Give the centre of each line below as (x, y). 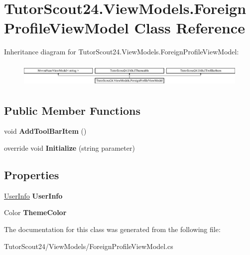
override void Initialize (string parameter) (69, 147)
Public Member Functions (72, 110)
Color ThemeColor (35, 212)
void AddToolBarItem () (45, 131)
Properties (32, 174)
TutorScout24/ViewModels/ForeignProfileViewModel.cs (89, 246)
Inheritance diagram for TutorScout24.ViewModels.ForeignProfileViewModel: (122, 52)
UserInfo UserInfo (33, 195)
